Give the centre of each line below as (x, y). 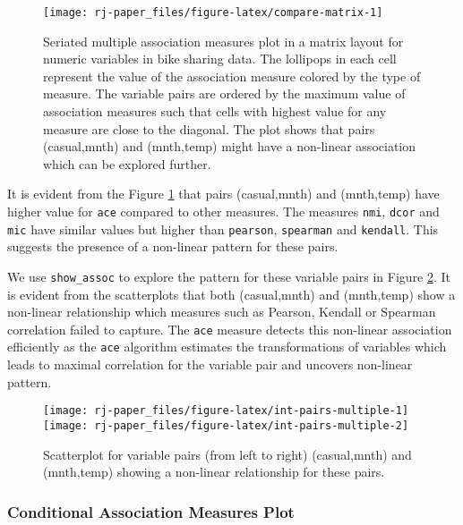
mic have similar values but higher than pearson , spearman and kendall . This (223, 229)
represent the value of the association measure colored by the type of (232, 76)
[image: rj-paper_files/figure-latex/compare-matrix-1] (213, 13)
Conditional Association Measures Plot (151, 511)
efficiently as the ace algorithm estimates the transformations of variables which (227, 347)
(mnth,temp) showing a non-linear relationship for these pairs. (214, 472)
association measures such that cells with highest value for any (215, 111)
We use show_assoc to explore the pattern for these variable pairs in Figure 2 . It (229, 276)
